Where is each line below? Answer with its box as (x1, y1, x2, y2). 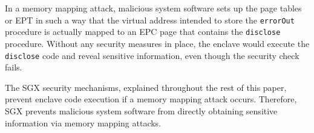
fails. (5, 61, 22, 73)
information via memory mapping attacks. (5, 116, 162, 129)
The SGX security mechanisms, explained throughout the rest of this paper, (5, 81, 287, 93)
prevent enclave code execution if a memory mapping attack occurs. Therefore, (5, 93, 297, 105)
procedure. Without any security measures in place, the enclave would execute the (5, 37, 310, 49)
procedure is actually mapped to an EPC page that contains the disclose (5, 25, 281, 38)
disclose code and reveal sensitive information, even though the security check (5, 49, 299, 61)
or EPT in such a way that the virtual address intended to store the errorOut (5, 13, 295, 26)
